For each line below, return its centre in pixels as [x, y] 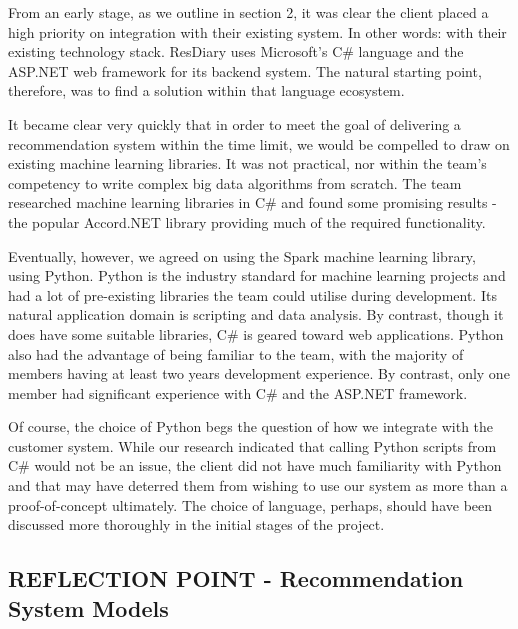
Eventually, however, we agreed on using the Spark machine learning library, [242, 255]
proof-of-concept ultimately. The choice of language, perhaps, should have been [250, 504]
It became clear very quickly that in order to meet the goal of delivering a [234, 123]
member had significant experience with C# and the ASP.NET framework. [238, 392]
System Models [88, 607]
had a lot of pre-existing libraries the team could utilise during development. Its [252, 294]
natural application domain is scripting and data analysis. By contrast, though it [256, 314]
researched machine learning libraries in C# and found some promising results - [252, 202]
